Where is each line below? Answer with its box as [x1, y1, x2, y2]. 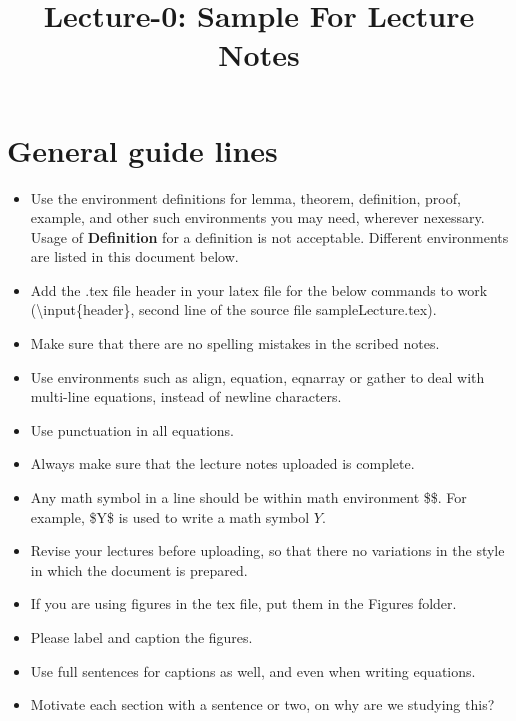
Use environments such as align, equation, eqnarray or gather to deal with [30, 366, 485, 387]
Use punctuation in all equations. [30, 419, 234, 440]
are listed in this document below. [30, 246, 239, 267]
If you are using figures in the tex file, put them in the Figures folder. [30, 593, 457, 614]
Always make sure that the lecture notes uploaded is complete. [30, 453, 415, 474]
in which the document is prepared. [30, 559, 248, 580]
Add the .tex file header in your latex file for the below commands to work [30, 279, 488, 300]
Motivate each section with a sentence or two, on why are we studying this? [30, 694, 495, 715]
